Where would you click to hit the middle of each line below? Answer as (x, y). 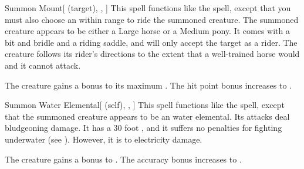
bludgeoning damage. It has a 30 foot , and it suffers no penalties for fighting (143, 128)
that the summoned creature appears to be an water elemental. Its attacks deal (147, 116)
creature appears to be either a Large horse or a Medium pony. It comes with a (147, 31)
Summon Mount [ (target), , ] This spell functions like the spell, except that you (148, 8)
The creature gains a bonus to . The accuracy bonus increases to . (123, 159)
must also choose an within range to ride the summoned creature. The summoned (152, 19)
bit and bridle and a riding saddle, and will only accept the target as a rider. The (151, 42)
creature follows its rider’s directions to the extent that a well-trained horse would (152, 54)
